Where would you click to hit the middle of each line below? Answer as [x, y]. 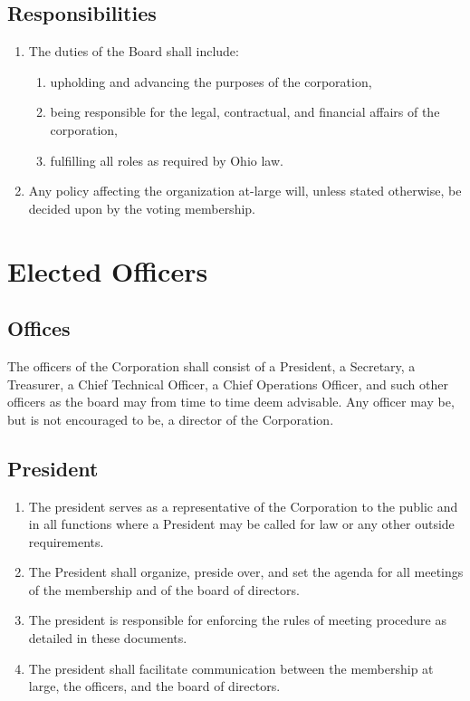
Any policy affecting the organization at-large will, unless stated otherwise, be [245, 191]
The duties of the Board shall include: [134, 51]
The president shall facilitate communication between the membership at [231, 668]
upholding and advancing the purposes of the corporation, [211, 81]
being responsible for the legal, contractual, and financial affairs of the [245, 112]
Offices [39, 328]
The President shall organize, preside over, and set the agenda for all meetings [246, 572]
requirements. [66, 541]
